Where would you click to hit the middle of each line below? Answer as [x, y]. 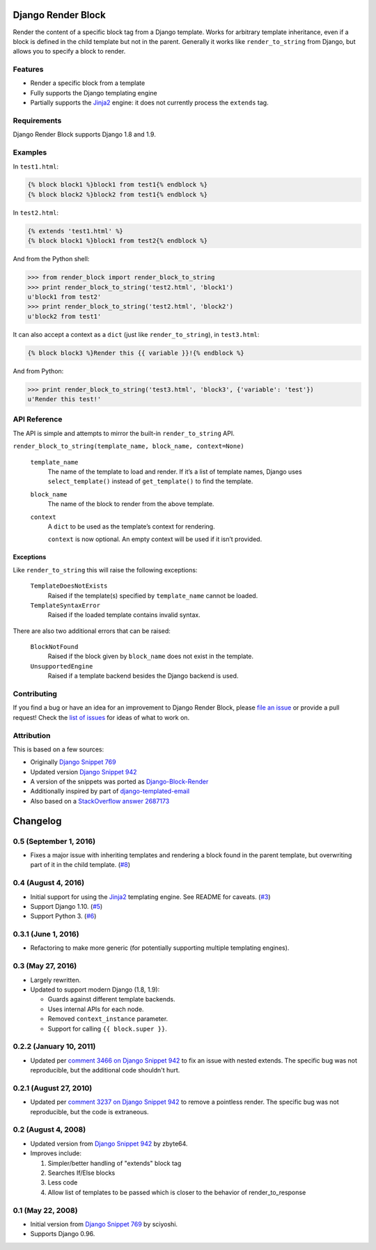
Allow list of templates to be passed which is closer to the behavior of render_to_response [177, 1192]
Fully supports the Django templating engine [94, 93]
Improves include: [56, 1153]
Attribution [32, 735]
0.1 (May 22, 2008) [45, 1210]
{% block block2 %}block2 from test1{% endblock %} [118, 194]
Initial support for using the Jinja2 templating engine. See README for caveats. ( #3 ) [150, 897]
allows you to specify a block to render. [69, 52]
